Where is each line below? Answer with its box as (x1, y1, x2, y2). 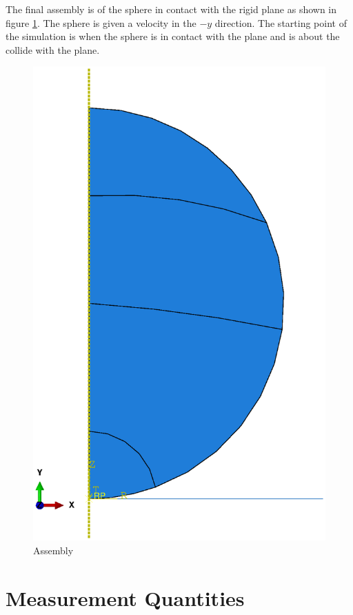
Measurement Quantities (6, 583, 245, 612)
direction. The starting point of (214, 15, 347, 30)
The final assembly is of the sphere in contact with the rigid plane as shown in (6, 2, 337, 16)
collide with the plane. (6, 42, 100, 57)
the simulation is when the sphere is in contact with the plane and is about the (6, 29, 340, 43)
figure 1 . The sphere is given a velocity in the (6, 15, 196, 30)
